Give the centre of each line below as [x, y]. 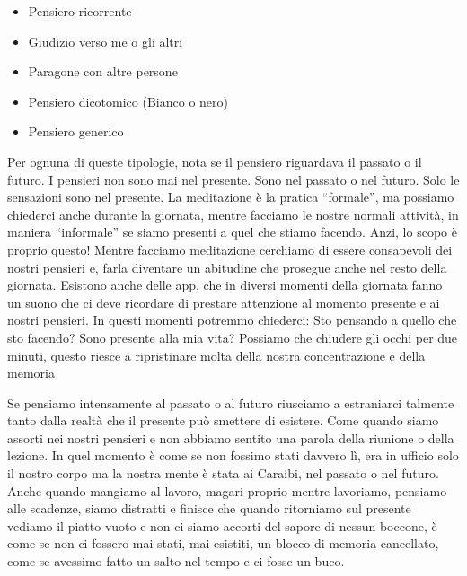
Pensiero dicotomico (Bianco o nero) [128, 101]
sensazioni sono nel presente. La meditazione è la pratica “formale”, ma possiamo [231, 197]
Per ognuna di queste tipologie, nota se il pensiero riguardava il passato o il [215, 161]
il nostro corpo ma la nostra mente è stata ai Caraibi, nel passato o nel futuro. [223, 473]
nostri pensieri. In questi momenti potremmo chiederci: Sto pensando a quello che [232, 320]
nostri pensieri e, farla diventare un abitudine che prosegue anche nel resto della [227, 267]
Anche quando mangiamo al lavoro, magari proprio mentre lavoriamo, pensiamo [227, 490]
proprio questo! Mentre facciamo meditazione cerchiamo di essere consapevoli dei [230, 249]
